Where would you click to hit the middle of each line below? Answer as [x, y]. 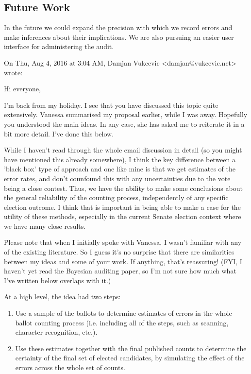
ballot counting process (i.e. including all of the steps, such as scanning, [122, 322]
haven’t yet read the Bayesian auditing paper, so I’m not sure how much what [120, 271]
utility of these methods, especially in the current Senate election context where [123, 216]
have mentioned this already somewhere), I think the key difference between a [120, 159]
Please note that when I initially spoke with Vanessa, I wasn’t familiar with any [123, 242]
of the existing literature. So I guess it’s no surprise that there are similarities [119, 252]
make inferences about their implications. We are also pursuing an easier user [119, 37]
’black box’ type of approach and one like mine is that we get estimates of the [120, 169]
